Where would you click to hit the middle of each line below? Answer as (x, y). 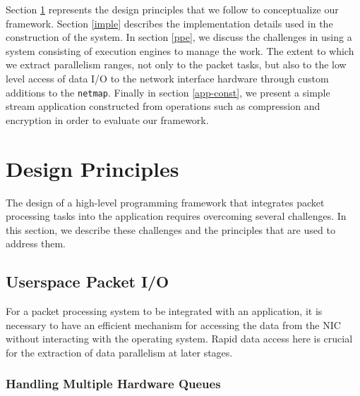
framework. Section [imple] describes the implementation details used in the (169, 23)
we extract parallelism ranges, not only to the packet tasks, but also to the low (176, 64)
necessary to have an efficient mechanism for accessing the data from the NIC (173, 324)
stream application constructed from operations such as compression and (163, 106)
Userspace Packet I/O (88, 281)
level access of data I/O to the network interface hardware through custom (167, 78)
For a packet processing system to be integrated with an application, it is (164, 311)
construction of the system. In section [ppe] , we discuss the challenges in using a (179, 37)
